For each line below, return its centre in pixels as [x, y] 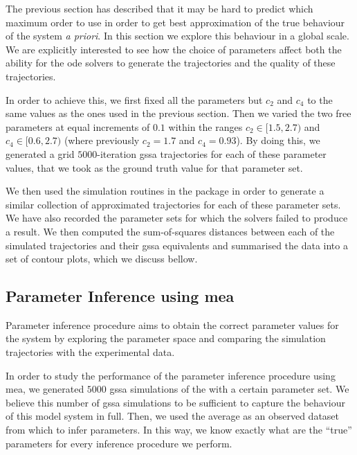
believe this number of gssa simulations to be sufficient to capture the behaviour [175, 402]
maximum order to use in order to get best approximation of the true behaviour [175, 22]
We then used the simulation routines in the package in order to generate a [165, 191]
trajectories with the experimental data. [90, 352]
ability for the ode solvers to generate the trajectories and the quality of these [171, 63]
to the [320, 99]
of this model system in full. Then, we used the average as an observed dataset [173, 416]
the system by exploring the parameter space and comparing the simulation [166, 338]
